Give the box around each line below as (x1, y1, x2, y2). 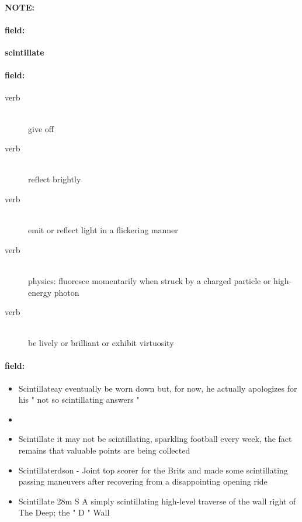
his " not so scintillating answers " (18, 393, 140, 406)
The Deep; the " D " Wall (18, 506, 110, 518)
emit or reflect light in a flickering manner (28, 224, 178, 236)
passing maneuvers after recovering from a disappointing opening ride (18, 475, 268, 488)
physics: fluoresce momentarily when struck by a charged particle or (28, 274, 271, 286)
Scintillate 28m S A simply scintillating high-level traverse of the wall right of (18, 495, 296, 507)
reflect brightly (28, 173, 81, 185)
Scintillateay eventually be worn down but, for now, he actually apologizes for (18, 382, 297, 394)
